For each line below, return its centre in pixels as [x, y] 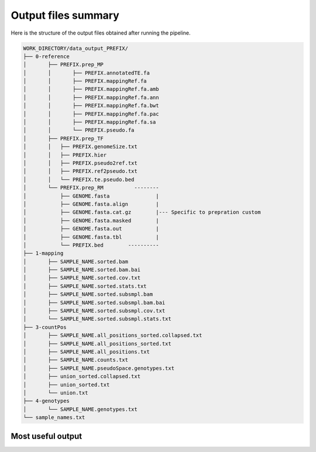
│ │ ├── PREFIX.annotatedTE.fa [87, 73]
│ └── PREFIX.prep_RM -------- [91, 188]
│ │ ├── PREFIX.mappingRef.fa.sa [90, 122]
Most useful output [46, 436]
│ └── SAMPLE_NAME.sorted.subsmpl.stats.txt [97, 319]
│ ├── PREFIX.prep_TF [63, 138]
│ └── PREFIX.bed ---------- [91, 245]
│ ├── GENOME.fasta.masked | [91, 220]
